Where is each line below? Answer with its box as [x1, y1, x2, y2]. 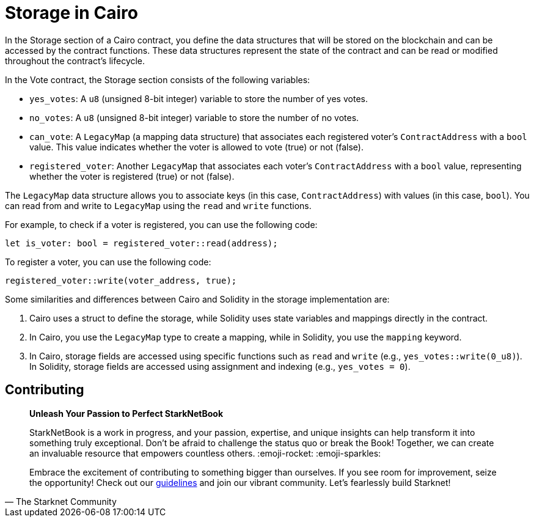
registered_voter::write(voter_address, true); [5, 275, 237, 285]
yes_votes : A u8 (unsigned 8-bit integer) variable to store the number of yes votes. [29, 93, 368, 104]
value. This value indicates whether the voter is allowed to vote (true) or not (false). [29, 141, 364, 152]
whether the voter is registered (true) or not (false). [29, 171, 235, 182]
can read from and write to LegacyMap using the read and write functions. [5, 200, 312, 211]
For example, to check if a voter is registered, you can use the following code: [5, 219, 318, 230]
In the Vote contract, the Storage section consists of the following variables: [5, 74, 310, 85]
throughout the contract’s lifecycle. [5, 55, 145, 66]
